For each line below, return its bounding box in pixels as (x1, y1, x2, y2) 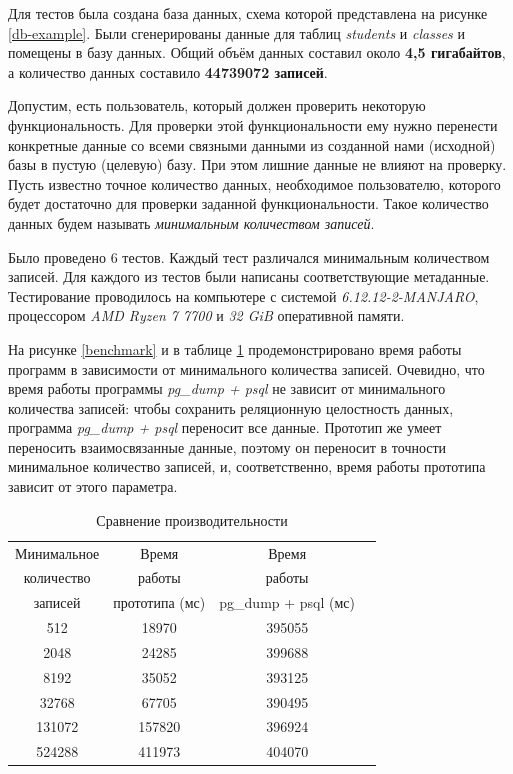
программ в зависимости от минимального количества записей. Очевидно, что (8, 358, 485, 379)
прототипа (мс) (113, 592, 206, 613)
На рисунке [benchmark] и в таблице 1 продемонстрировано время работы (8, 338, 462, 359)
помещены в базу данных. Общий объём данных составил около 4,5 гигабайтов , (8, 42, 506, 63)
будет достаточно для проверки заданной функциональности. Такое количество (8, 193, 489, 214)
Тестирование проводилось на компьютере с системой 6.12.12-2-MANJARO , (8, 285, 479, 306)
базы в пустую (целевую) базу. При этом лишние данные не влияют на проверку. (8, 154, 507, 175)
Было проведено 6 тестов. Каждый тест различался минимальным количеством (8, 246, 490, 267)
